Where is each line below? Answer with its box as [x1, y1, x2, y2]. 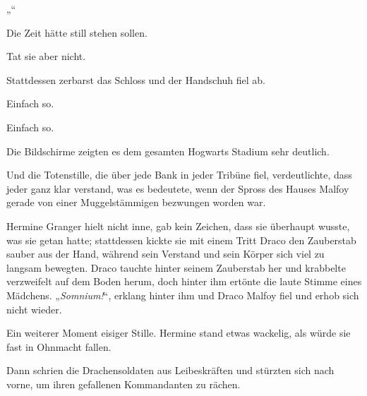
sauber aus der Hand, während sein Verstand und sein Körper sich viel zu [6, 246, 325, 261]
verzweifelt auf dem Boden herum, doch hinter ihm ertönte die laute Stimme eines [6, 274, 362, 289]
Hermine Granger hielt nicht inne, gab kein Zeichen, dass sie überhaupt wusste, [6, 218, 350, 233]
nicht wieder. [6, 301, 62, 316]
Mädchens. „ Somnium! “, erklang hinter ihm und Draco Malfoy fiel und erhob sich [6, 287, 359, 302]
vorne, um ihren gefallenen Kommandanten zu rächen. [6, 376, 241, 391]
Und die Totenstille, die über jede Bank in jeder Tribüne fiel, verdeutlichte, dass [6, 167, 352, 182]
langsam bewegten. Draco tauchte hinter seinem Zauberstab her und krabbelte [6, 260, 346, 275]
